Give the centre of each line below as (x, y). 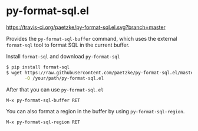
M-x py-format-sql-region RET (43, 122)
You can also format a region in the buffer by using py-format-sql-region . (95, 112)
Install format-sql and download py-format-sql (63, 56)
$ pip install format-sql (38, 67)
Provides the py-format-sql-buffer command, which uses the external (92, 38)
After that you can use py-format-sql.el (55, 89)
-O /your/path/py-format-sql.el (64, 78)
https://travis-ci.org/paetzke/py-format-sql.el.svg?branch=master (86, 27)
